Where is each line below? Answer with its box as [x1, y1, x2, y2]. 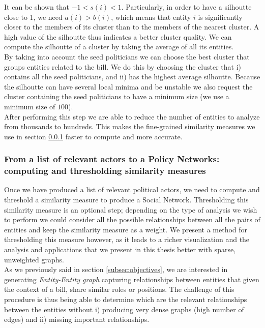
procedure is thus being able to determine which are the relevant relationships [4, 293, 247, 304]
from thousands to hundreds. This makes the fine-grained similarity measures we [4, 121, 255, 132]
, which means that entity [111, 11, 191, 22]
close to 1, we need [4, 11, 63, 22]
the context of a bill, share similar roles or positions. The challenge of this [4, 284, 234, 294]
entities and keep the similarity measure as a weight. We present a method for [4, 224, 248, 234]
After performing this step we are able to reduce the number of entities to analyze [4, 111, 260, 122]
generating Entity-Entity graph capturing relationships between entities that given [4, 274, 259, 284]
